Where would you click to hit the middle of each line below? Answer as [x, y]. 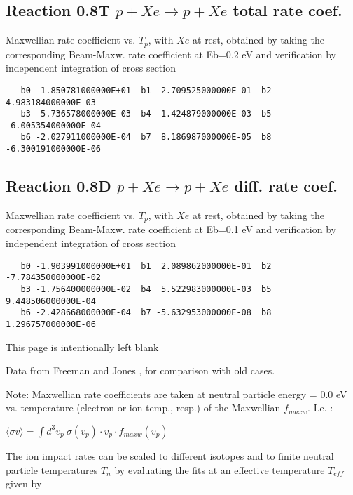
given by [24, 483]
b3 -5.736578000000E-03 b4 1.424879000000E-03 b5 [146, 114]
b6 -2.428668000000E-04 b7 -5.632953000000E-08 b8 [146, 313]
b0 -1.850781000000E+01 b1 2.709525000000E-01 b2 [146, 90]
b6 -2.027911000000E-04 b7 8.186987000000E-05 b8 [146, 137]
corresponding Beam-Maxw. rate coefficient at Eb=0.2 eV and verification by [171, 54]
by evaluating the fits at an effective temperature [220, 469]
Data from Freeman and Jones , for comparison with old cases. [140, 370]
